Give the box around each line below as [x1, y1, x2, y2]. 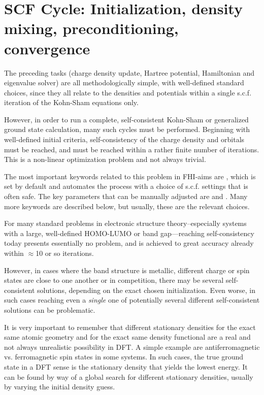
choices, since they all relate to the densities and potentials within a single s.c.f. [4, 87, 252, 97]
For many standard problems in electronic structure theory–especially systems [4, 218, 247, 228]
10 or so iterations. [36, 248, 94, 258]
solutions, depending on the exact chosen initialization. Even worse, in [37, 284, 255, 295]
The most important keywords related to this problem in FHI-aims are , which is [4, 171, 256, 181]
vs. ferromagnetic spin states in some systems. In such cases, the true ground [4, 351, 244, 362]
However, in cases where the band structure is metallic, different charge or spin [4, 265, 250, 275]
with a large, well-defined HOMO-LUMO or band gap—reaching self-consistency [4, 227, 254, 238]
